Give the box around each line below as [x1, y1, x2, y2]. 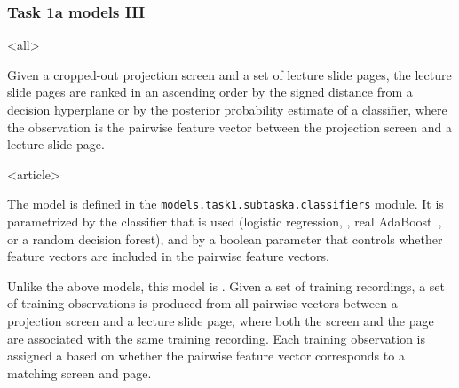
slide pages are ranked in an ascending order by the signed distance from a [7, 83, 413, 101]
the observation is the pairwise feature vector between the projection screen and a [7, 117, 453, 136]
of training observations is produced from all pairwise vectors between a [7, 294, 398, 313]
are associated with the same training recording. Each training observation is [7, 329, 425, 347]
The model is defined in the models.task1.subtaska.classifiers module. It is [7, 194, 444, 213]
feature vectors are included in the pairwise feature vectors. [7, 247, 329, 265]
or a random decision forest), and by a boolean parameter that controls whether [7, 229, 443, 248]
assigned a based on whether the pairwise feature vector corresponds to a [7, 346, 405, 365]
